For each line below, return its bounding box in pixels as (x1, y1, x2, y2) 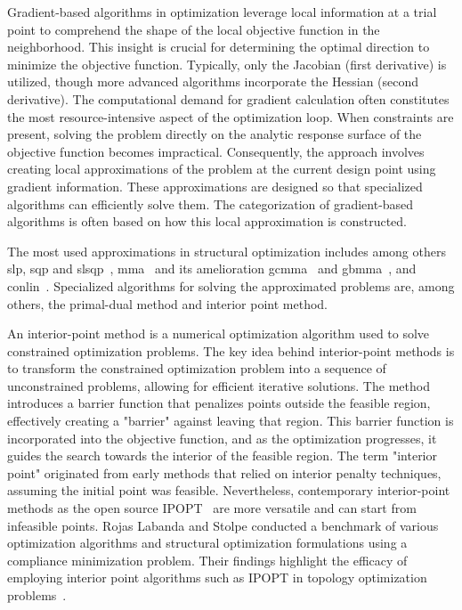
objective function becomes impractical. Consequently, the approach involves (7, 142, 425, 160)
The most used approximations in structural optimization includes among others (7, 241, 446, 260)
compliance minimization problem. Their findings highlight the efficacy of (7, 550, 408, 569)
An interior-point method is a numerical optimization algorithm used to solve (7, 324, 430, 343)
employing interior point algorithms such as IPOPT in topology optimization (7, 568, 427, 587)
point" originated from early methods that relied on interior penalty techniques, (7, 463, 442, 482)
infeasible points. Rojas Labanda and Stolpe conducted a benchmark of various (7, 516, 439, 534)
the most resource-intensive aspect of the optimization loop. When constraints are (7, 107, 454, 126)
